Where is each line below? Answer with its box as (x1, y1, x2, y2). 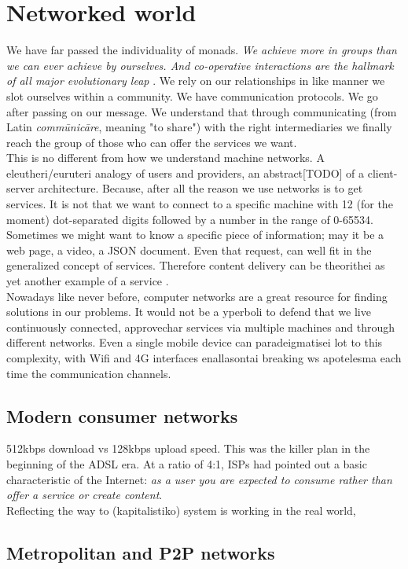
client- (367, 164, 398, 181)
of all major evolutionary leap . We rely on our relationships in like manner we (6, 72, 385, 89)
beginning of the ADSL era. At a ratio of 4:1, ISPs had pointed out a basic (6, 455, 367, 472)
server (6, 180, 35, 196)
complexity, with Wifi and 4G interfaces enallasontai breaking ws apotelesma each (6, 350, 402, 365)
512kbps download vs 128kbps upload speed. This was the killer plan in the (6, 440, 370, 457)
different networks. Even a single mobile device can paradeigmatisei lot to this (6, 334, 383, 351)
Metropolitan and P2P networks (6, 540, 275, 564)
